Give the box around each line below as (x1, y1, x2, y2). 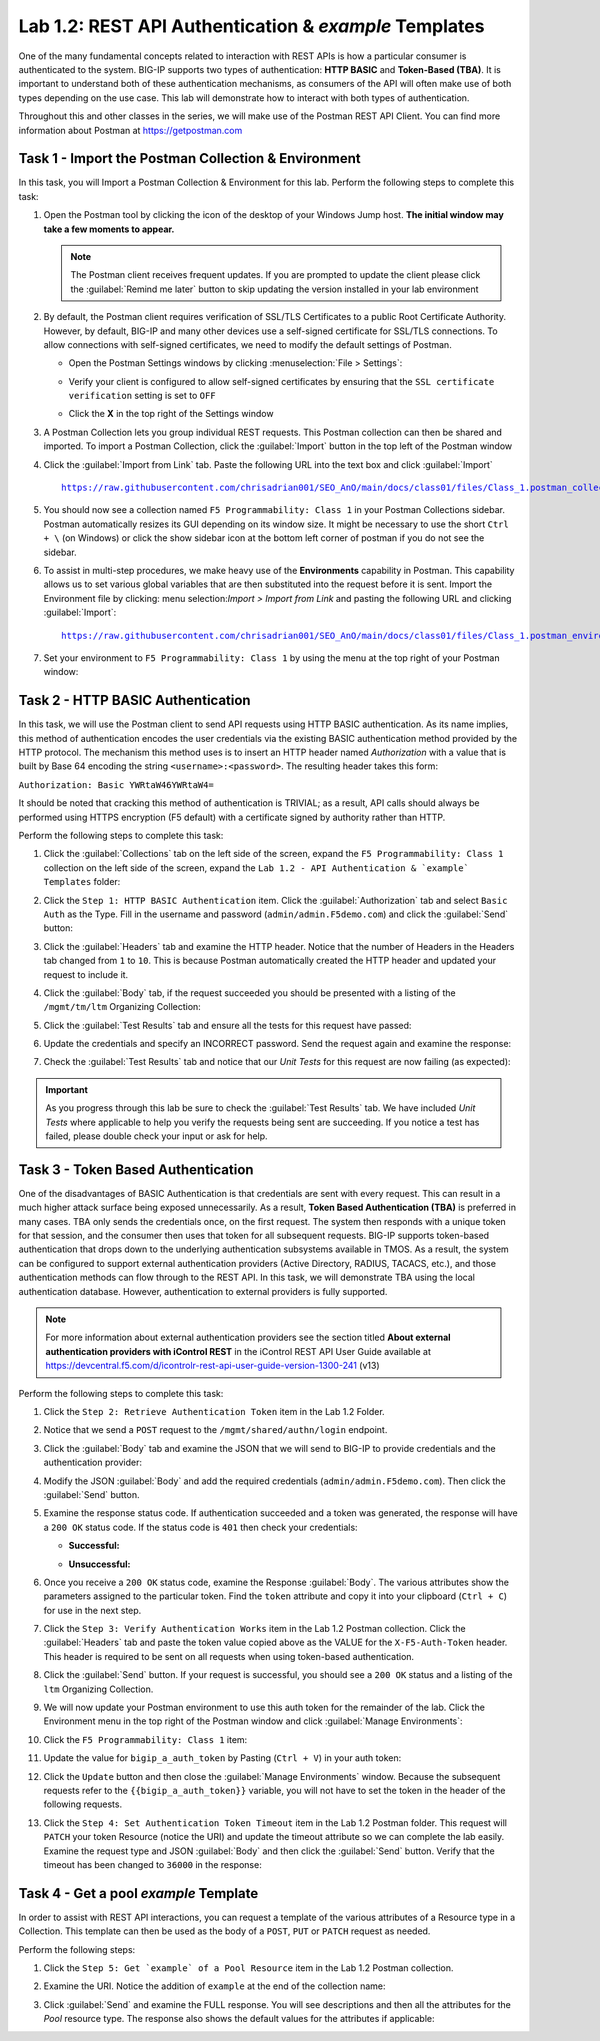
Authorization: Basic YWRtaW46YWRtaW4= (18, 779, 214, 790)
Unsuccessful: (68, 1558, 131, 1570)
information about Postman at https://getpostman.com (18, 124, 243, 136)
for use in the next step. (43, 1604, 142, 1616)
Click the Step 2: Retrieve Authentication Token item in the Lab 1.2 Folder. (43, 1406, 385, 1417)
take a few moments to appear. (43, 223, 175, 235)
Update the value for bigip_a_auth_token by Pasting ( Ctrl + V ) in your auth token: (43, 1752, 402, 1764)
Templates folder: (43, 876, 121, 888)
